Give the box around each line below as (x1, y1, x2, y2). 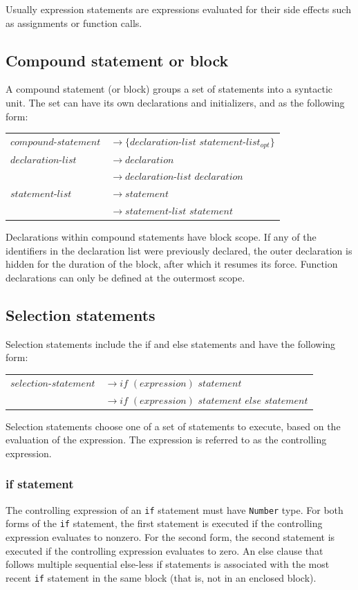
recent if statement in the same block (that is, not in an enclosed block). (6, 570, 317, 584)
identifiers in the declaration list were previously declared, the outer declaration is (6, 243, 352, 257)
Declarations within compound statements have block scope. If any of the (6, 230, 317, 244)
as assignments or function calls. (6, 15, 142, 30)
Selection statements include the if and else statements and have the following (6, 336, 336, 351)
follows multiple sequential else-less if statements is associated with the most (6, 557, 330, 571)
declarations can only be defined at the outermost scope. (6, 270, 245, 285)
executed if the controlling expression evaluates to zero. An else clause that (6, 543, 323, 557)
